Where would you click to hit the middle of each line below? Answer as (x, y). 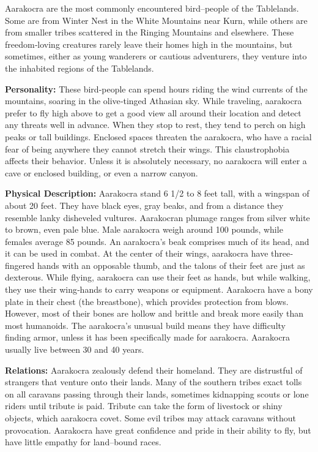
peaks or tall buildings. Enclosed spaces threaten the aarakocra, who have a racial (158, 136)
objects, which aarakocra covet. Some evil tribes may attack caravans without (150, 418)
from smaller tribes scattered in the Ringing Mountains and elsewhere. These (150, 32)
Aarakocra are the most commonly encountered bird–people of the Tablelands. (152, 8)
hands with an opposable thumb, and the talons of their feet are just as (171, 265)
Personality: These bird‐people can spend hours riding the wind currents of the (156, 89)
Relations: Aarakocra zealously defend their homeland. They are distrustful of (154, 370)
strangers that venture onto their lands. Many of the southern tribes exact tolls (153, 382)
